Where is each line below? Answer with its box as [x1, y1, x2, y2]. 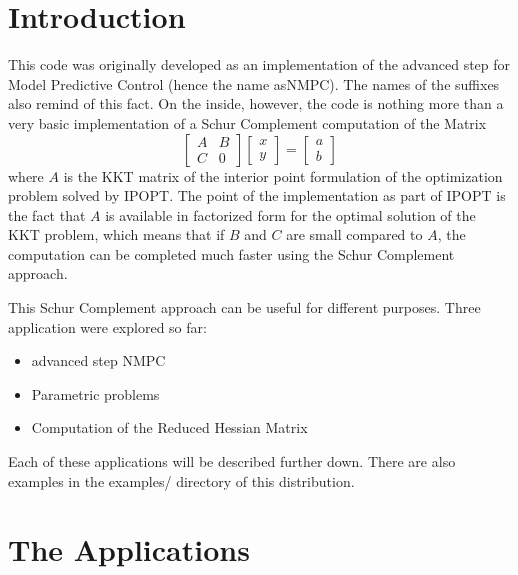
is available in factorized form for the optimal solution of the [105, 204, 476, 225]
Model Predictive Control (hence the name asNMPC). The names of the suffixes [8, 73, 500, 94]
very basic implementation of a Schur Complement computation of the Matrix [8, 112, 487, 133]
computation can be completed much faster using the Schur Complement [8, 243, 455, 264]
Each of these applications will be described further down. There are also [8, 451, 456, 472]
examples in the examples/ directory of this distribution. [8, 470, 355, 491]
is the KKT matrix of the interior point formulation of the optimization [63, 165, 503, 186]
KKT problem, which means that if [8, 224, 225, 245]
